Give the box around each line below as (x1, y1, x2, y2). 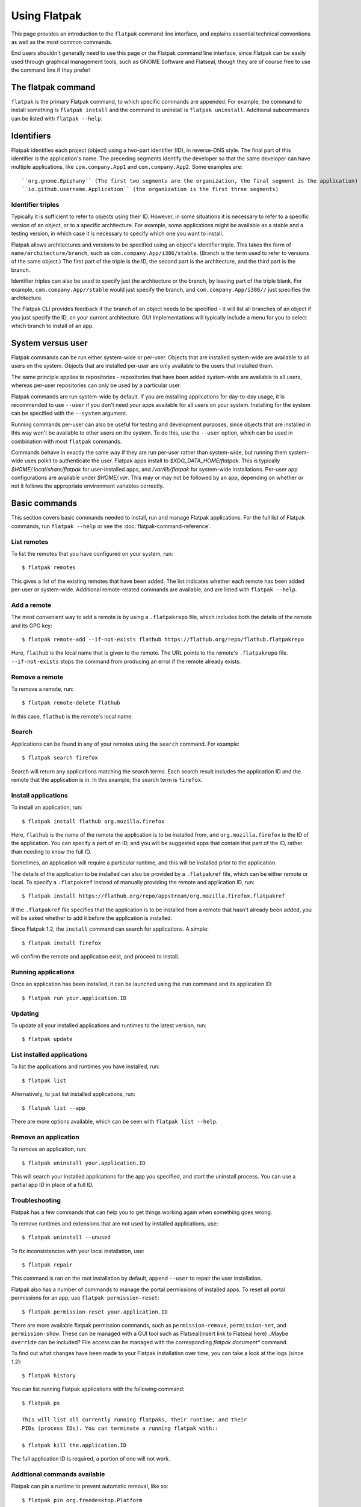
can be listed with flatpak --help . (11, 115, 102, 122)
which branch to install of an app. (11, 322, 94, 330)
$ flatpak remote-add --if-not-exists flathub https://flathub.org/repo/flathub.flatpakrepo (22, 636, 304, 643)
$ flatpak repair (22, 1262, 73, 1268)
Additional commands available (11, 1470, 105, 1478)
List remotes (11, 537, 49, 546)
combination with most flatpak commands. (11, 438, 122, 445)
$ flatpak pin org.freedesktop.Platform (22, 1497, 143, 1503)
